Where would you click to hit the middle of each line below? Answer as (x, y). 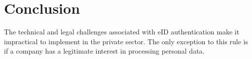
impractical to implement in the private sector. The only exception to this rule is (126, 41)
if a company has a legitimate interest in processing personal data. (104, 51)
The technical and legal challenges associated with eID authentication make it (122, 32)
